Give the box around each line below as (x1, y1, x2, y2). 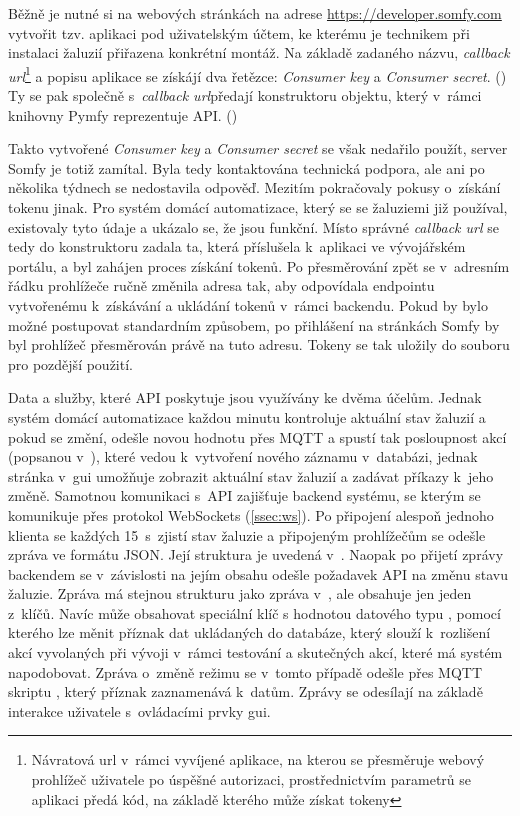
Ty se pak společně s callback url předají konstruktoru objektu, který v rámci (8, 85, 482, 106)
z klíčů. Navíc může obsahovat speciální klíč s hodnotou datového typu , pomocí (8, 602, 501, 623)
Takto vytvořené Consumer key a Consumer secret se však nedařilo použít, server (8, 138, 508, 159)
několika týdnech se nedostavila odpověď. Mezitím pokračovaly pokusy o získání (8, 177, 501, 198)
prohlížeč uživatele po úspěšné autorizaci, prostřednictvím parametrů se (31, 769, 472, 790)
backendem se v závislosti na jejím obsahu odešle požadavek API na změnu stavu (8, 563, 508, 584)
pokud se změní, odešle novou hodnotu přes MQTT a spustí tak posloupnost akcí (8, 426, 507, 447)
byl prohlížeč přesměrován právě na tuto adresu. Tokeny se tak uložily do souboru (8, 334, 510, 355)
